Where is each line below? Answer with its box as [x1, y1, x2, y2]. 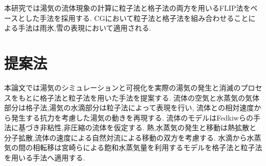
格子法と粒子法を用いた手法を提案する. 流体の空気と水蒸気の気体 [39, 92, 260, 103]
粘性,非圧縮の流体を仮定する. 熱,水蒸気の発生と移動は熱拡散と [47, 122, 257, 133]
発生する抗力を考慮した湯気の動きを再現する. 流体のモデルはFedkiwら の [11, 112, 253, 123]
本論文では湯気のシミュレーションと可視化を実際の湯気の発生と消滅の [4, 82, 241, 92]
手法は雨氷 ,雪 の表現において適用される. [18, 22, 151, 33]
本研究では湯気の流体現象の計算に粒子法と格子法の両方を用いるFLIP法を [4, 3, 251, 13]
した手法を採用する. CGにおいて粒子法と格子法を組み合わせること [25, 12, 249, 23]
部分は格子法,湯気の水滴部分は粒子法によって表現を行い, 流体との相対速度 [4, 102, 254, 113]
